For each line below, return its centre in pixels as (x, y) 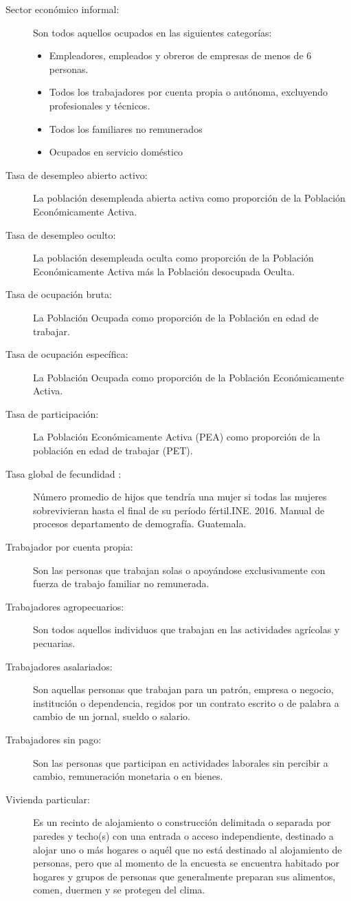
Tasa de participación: (52, 413)
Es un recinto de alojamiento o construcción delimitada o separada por (182, 822)
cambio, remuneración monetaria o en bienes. (128, 776)
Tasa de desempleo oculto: (61, 234)
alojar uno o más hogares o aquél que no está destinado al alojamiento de (188, 849)
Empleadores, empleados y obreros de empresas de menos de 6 (180, 55)
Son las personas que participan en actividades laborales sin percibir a (181, 762)
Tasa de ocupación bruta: (59, 294)
